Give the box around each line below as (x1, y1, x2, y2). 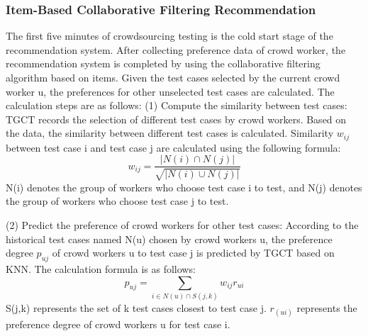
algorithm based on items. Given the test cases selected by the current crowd (6, 70, 340, 84)
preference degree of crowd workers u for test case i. (6, 317, 230, 332)
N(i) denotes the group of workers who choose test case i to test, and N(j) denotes (6, 179, 362, 194)
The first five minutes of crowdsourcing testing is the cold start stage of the (6, 28, 333, 43)
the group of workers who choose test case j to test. (6, 194, 229, 208)
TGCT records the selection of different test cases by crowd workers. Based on (6, 111, 347, 126)
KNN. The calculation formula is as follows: (6, 262, 196, 276)
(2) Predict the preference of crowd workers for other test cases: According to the (6, 218, 359, 233)
